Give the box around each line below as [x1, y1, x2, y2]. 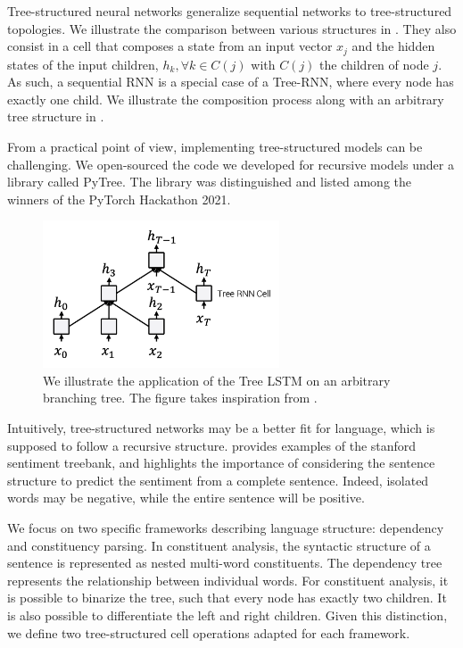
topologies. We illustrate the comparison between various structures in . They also [7, 19, 457, 37]
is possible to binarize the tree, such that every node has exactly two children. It [7, 588, 447, 607]
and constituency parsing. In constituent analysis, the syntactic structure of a [7, 536, 431, 554]
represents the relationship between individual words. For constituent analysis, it [7, 570, 449, 589]
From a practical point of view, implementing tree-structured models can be [7, 137, 423, 156]
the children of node [319, 54, 429, 73]
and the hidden [351, 37, 435, 55]
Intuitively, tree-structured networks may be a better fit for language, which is [7, 419, 435, 436]
